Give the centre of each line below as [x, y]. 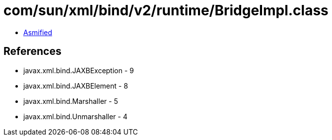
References [33, 51]
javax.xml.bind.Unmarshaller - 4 [75, 116]
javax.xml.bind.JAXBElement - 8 [76, 86]
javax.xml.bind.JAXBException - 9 [79, 70]
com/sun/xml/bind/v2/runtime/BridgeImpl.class [166, 10]
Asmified [38, 32]
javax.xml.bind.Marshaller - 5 [71, 101]
